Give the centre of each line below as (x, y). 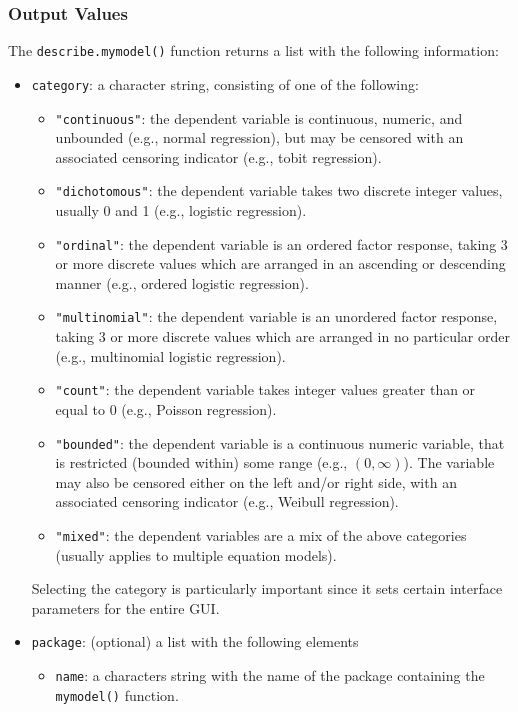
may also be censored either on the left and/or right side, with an (256, 481)
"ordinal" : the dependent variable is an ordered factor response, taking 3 (281, 243)
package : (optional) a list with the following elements (195, 641)
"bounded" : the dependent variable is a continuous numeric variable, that (280, 442)
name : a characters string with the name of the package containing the (270, 675)
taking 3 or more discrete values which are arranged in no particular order (282, 336)
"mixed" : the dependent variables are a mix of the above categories (261, 535)
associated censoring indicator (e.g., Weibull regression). (227, 501)
